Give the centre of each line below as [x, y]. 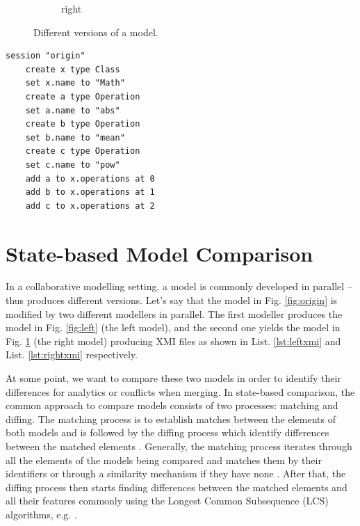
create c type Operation [83, 151]
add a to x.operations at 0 [90, 178]
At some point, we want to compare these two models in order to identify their [173, 378]
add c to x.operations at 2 [90, 206]
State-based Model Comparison [159, 253]
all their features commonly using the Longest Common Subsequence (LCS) [167, 501]
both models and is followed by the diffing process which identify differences [167, 432]
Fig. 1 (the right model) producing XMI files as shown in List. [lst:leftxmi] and [173, 341]
